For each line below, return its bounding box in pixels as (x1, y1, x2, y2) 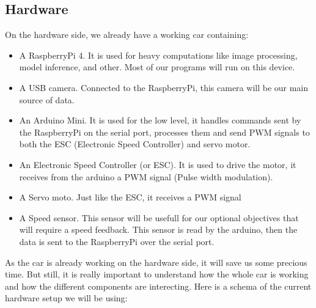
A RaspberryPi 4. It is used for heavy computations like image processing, (19, 48, 298, 61)
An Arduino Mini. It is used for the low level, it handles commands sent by (19, 114, 301, 127)
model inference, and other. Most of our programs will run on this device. (19, 61, 295, 73)
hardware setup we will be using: (5, 291, 128, 304)
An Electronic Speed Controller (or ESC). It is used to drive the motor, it (19, 158, 296, 170)
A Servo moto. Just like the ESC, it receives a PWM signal (19, 191, 241, 204)
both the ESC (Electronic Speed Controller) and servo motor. (19, 137, 251, 150)
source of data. (19, 93, 75, 106)
